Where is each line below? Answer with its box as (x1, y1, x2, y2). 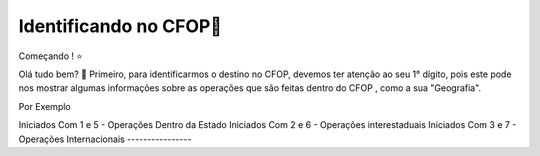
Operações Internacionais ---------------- (18, 133, 192, 145)
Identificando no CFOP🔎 (18, 15, 222, 37)
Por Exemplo (18, 100, 71, 112)
